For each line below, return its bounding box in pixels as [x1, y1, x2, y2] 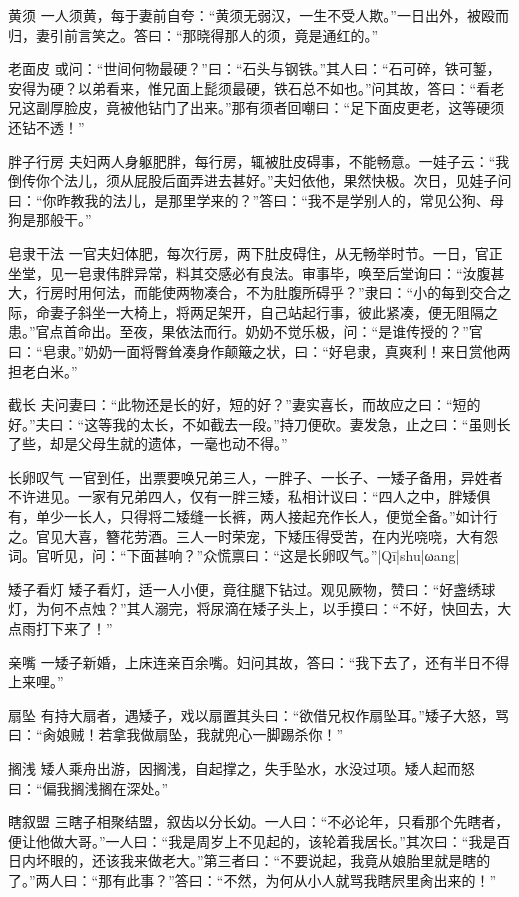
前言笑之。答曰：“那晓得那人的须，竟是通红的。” [63, 24, 379, 45]
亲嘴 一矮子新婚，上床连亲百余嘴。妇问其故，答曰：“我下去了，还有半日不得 [8, 651, 510, 672]
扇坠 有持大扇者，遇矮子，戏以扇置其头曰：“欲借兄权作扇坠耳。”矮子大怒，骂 [8, 704, 509, 725]
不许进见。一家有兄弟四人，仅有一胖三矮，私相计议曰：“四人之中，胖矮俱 [8, 486, 491, 507]
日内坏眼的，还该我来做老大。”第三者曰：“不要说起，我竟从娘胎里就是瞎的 [8, 850, 491, 871]
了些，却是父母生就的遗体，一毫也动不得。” [8, 433, 288, 454]
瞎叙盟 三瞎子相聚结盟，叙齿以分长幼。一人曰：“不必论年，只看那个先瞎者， [8, 811, 510, 832]
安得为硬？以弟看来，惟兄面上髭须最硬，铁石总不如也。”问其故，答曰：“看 [8, 77, 491, 98]
